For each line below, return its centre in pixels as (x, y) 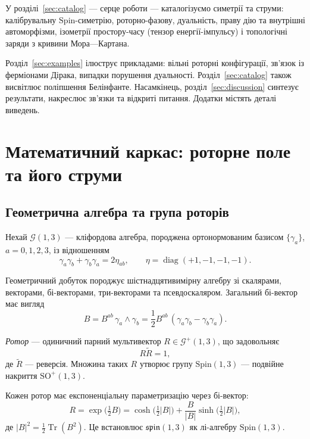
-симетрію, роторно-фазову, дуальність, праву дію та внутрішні (190, 19)
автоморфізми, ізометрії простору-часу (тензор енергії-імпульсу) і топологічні (146, 31)
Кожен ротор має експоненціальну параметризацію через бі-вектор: (127, 395)
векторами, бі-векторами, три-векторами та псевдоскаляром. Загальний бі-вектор (151, 292)
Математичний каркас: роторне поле (148, 150)
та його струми (64, 174)
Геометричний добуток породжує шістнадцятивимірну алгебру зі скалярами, (143, 280)
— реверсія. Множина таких (76, 364)
